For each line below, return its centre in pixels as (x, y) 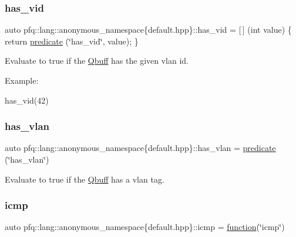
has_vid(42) (27, 100)
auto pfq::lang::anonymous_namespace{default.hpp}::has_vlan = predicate (140, 148)
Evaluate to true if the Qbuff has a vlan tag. (85, 179)
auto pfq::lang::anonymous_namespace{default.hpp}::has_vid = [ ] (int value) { (148, 30)
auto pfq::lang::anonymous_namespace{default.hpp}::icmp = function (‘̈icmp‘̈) (145, 227)
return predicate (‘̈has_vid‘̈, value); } (72, 41)
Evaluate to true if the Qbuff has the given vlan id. (97, 61)
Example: (22, 80)
